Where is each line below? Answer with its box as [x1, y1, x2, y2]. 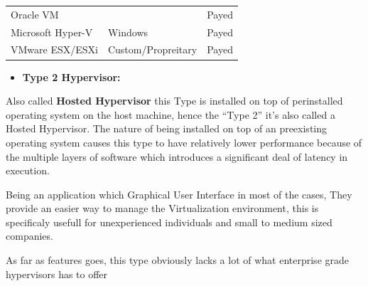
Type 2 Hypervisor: [22, 69, 121, 84]
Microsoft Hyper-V [11, 24, 93, 39]
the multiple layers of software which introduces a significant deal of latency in [6, 149, 348, 164]
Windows [107, 24, 148, 39]
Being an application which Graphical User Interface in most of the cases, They [6, 186, 352, 201]
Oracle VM [11, 6, 59, 21]
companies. [6, 228, 53, 243]
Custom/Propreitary [107, 42, 197, 57]
